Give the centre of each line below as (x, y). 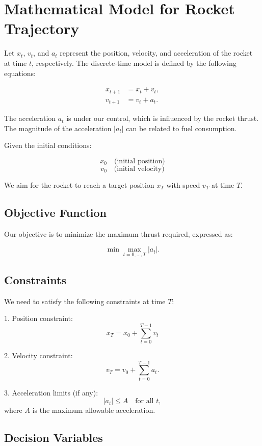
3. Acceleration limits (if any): (51, 392)
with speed (183, 184)
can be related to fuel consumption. (181, 128)
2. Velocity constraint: (38, 355)
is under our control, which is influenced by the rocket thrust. (163, 118)
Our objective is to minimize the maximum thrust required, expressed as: (119, 233)
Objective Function (56, 212)
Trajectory (42, 28)
